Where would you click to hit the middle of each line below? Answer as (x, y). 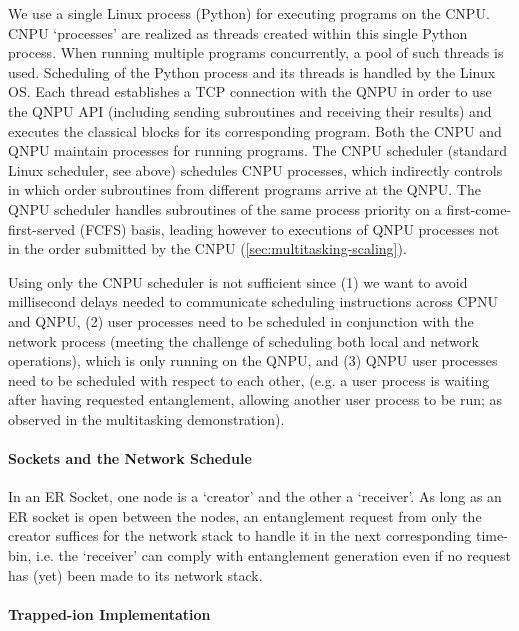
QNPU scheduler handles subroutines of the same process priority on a (225, 208)
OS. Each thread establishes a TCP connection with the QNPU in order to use (250, 91)
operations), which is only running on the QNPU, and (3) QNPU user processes (253, 360)
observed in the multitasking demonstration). (146, 418)
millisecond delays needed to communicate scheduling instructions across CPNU (253, 301)
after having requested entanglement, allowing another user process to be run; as (255, 399)
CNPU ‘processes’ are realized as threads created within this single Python (238, 32)
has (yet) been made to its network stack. (135, 574)
